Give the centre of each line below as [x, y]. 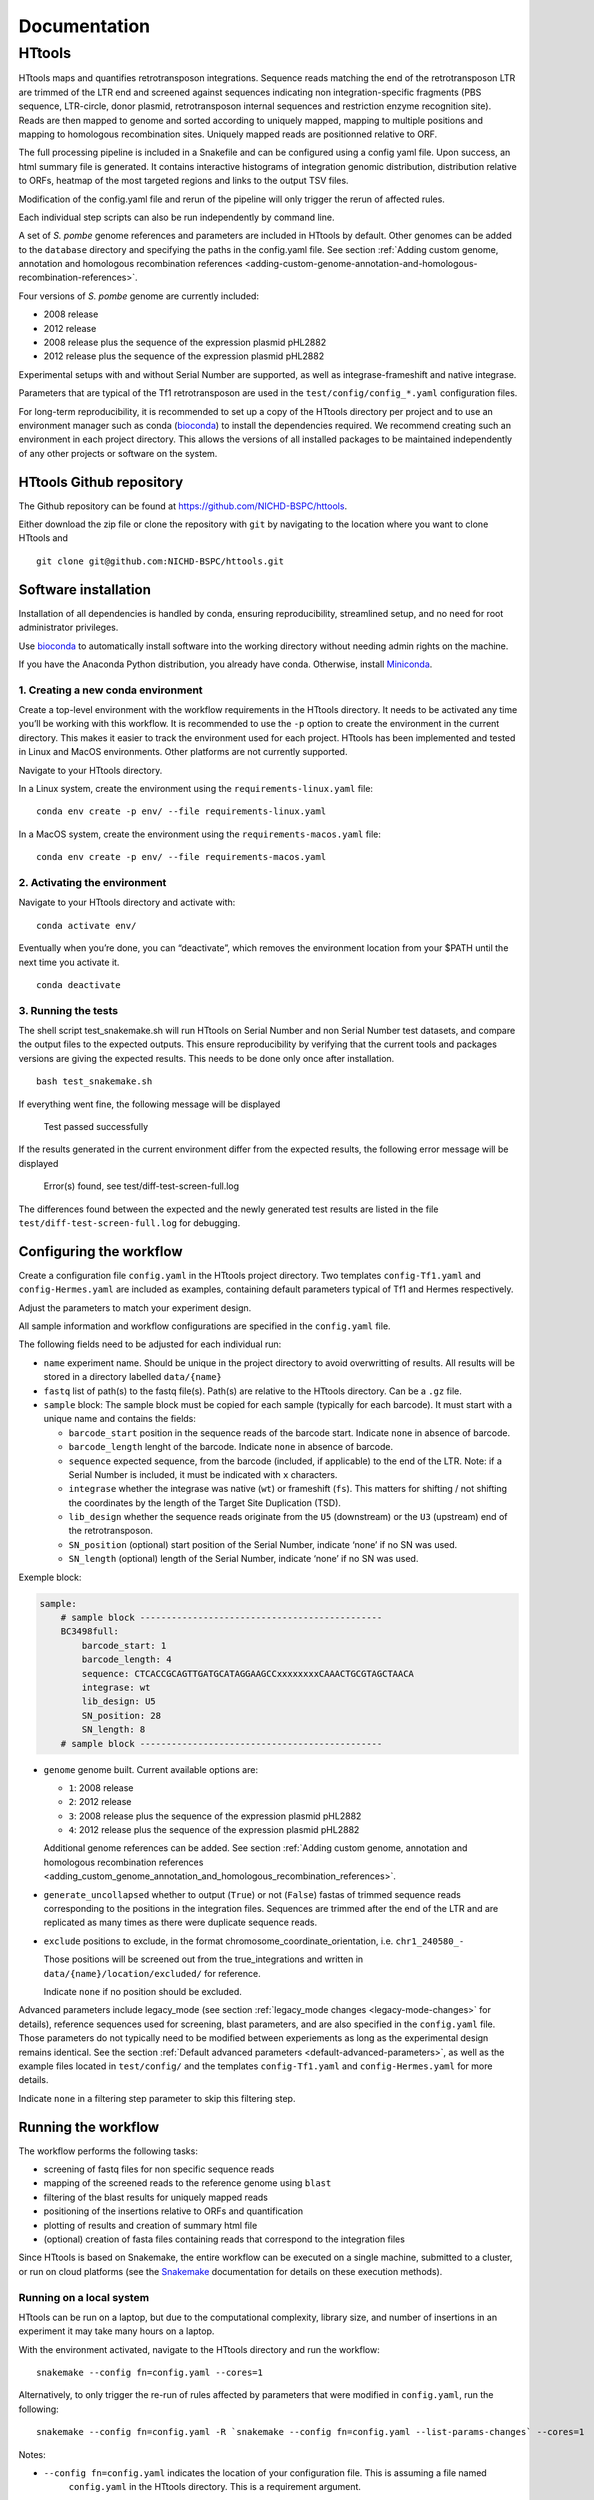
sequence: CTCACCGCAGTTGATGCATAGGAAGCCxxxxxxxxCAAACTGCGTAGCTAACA [248, 1673]
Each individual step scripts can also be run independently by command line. [176, 217]
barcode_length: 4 [126, 1659]
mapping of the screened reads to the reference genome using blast [187, 2183]
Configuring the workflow [100, 1251]
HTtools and [43, 538]
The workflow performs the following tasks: [108, 2151]
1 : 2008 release [101, 1787]
